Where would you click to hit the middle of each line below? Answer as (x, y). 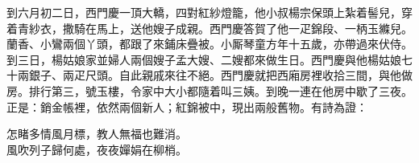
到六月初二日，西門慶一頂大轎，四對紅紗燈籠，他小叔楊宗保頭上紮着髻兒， (204, 12)
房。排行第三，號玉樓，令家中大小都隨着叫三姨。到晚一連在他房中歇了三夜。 (209, 90)
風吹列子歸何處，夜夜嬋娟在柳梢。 (97, 149)
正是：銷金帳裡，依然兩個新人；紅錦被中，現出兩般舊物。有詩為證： (187, 106)
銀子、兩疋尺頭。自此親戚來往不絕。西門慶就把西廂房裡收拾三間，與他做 (220, 75)
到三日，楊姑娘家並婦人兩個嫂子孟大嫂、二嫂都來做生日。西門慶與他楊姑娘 (204, 59)
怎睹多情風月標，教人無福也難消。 (97, 134)
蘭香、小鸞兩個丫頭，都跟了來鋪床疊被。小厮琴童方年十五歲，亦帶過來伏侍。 (209, 44)
